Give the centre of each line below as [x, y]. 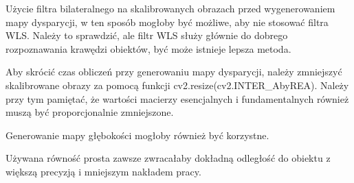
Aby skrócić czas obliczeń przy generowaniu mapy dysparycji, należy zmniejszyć [174, 72]
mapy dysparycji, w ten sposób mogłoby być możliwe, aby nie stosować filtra [167, 22]
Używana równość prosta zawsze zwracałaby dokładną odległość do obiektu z [168, 158]
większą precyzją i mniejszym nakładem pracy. [103, 171]
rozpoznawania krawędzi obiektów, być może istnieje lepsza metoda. [148, 48]
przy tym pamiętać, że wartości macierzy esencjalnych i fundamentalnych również [177, 98]
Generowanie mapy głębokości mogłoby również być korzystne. [137, 135]
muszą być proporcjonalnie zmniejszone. [90, 112]
